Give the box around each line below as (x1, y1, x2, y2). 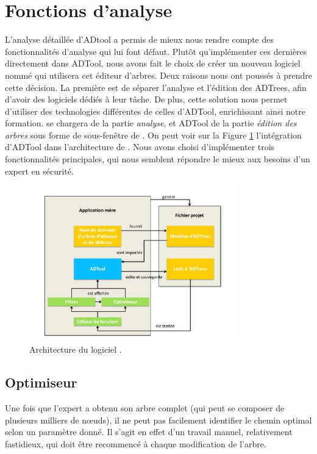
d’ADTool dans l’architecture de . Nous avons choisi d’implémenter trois (5, 140, 275, 153)
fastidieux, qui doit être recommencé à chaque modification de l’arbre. (5, 437, 266, 450)
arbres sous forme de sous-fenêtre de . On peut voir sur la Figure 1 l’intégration (5, 128, 302, 141)
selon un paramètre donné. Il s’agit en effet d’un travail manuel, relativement (5, 425, 293, 438)
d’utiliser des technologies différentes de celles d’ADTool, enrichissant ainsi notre (5, 104, 305, 117)
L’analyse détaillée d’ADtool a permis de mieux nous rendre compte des (5, 33, 274, 46)
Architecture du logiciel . (29, 343, 122, 356)
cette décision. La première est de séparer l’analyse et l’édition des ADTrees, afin (5, 81, 307, 93)
